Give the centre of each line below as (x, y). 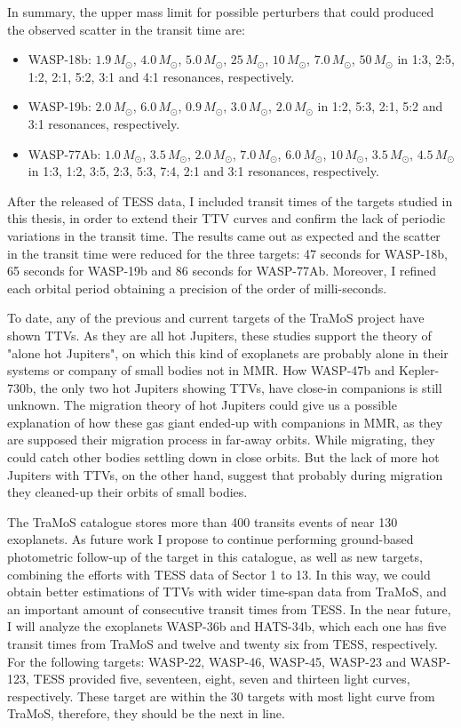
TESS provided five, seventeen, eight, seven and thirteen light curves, (222, 679)
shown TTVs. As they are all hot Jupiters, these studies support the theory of (219, 335)
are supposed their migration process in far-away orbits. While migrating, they (221, 440)
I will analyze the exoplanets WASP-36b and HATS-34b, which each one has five (227, 626)
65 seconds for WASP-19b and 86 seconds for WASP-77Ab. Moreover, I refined (222, 271)
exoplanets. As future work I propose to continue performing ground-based (211, 539)
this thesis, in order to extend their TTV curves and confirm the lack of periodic (227, 218)
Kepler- (419, 370)
